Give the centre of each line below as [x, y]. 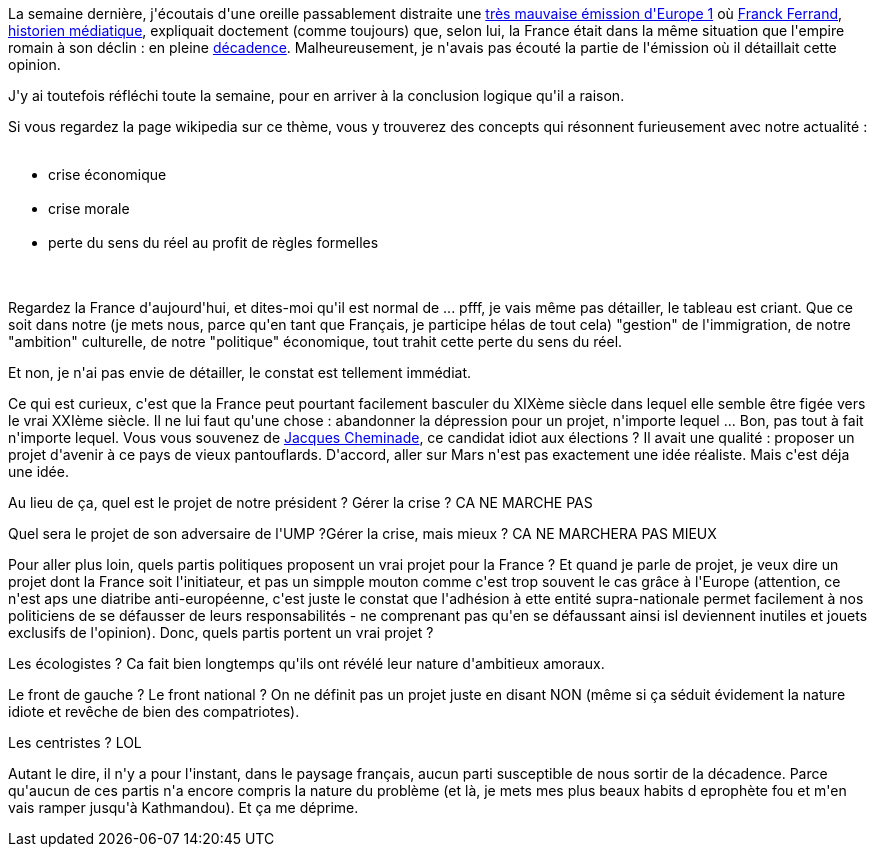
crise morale [89, 208]
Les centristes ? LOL [75, 742]
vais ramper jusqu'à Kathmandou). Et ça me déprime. [183, 807]
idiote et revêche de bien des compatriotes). [154, 711]
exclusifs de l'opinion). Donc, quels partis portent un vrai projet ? [221, 632]
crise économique [107, 174]
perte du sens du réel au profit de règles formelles [213, 242]
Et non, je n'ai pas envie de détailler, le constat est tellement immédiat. [240, 372]
